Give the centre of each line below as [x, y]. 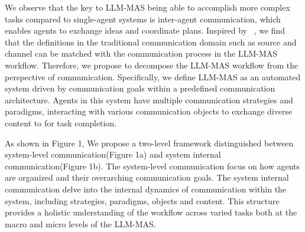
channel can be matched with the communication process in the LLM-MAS [141, 53]
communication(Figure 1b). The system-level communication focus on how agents [152, 166]
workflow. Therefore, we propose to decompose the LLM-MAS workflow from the [152, 65]
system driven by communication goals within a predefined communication [140, 88]
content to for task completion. [61, 122]
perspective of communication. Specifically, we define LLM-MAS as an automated [153, 76]
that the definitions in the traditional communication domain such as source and [151, 42]
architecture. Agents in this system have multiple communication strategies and [149, 99]
